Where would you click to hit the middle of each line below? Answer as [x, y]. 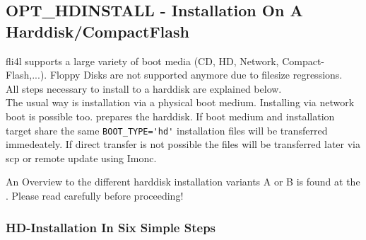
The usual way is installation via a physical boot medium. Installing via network [180, 102]
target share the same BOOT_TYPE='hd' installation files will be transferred [167, 130]
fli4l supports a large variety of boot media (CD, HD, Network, [142, 61]
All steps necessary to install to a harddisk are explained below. [144, 88]
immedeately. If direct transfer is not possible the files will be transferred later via [183, 144]
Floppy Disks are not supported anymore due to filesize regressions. [196, 75]
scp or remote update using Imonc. [81, 158]
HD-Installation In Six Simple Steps [111, 227]
